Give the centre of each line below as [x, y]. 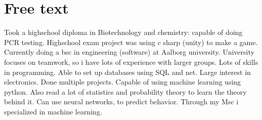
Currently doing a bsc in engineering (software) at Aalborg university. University [129, 52]
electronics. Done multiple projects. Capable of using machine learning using [123, 82]
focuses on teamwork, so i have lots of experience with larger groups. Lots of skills [131, 62]
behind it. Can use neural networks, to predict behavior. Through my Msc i [121, 102]
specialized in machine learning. [53, 111]
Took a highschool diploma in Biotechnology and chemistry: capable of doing [123, 32]
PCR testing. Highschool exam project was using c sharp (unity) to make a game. [131, 42]
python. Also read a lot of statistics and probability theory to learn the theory [125, 91]
